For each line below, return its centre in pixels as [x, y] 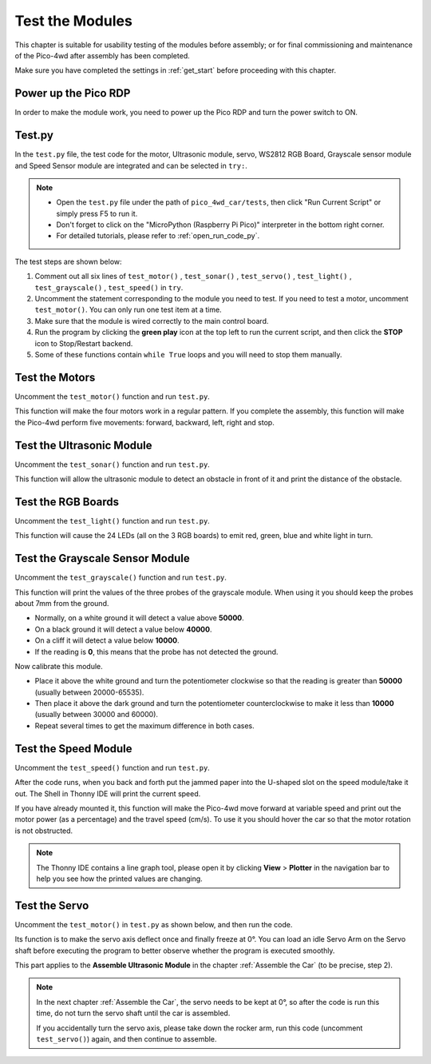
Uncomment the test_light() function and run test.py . [113, 520]
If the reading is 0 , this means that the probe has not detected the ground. [156, 652]
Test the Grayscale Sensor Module [103, 558]
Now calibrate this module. [59, 666]
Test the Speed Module [73, 749]
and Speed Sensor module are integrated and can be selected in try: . [131, 165]
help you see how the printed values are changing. [119, 879]
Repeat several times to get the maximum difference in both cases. [144, 725]
